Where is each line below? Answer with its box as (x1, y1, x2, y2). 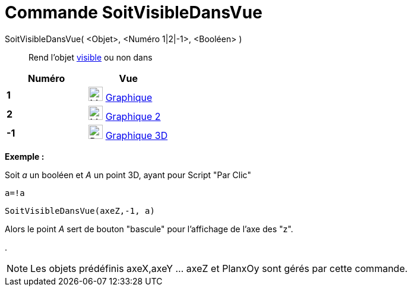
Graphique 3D (105, 129, 168, 141)
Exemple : (5, 151, 45, 162)
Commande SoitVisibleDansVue (5, 2, 262, 23)
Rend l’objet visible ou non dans (28, 52, 153, 62)
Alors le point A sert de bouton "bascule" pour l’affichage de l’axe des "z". (5, 223, 293, 234)
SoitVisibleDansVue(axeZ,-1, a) (5, 205, 155, 216)
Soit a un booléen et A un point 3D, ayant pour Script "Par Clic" (5, 169, 251, 180)
